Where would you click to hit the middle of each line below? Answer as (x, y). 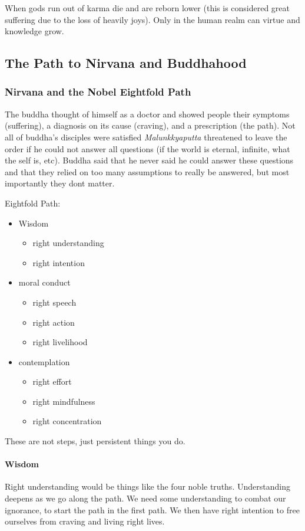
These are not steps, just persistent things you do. (95, 441)
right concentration (67, 421)
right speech (54, 302)
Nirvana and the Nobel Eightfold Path (98, 92)
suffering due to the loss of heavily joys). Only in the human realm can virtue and (152, 19)
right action (54, 322)
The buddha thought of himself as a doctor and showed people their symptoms (147, 114)
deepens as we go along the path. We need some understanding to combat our (145, 498)
